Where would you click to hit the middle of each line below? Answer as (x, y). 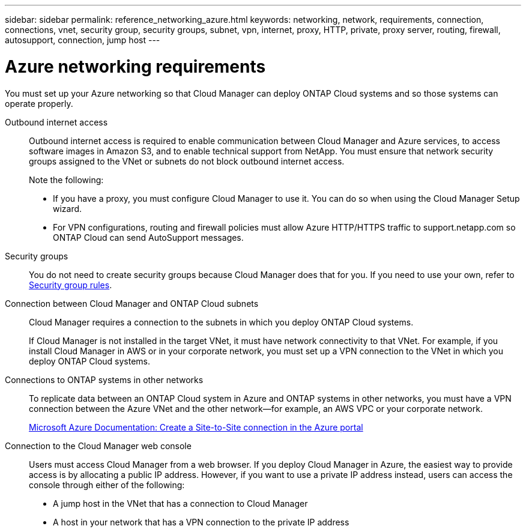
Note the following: (66, 180)
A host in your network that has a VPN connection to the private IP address (201, 522)
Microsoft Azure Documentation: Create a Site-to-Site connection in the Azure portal (196, 427)
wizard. (68, 208)
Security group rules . (71, 285)
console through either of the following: (107, 485)
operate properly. (39, 103)
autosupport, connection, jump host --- (83, 40)
